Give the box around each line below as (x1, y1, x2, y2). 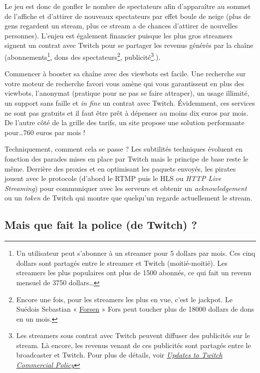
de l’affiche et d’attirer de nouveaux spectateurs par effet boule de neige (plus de (4, 10, 251, 21)
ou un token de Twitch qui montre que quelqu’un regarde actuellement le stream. (4, 192, 253, 203)
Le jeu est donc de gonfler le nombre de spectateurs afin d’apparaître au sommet (4, 1, 251, 11)
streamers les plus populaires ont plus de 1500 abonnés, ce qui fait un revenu (16, 267, 252, 278)
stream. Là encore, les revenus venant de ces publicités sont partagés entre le (16, 340, 251, 350)
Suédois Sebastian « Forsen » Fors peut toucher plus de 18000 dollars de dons (16, 304, 255, 314)
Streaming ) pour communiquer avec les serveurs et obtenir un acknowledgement (4, 183, 247, 193)
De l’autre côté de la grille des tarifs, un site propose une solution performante (4, 117, 245, 128)
